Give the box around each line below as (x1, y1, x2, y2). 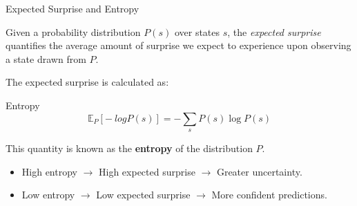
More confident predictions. (211, 187, 327, 202)
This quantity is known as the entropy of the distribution (6, 140, 253, 155)
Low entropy (21, 187, 75, 202)
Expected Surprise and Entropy (6, 1, 139, 15)
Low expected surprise (96, 187, 191, 202)
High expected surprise (99, 164, 195, 178)
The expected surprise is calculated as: (6, 75, 169, 89)
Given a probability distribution (6, 24, 141, 39)
